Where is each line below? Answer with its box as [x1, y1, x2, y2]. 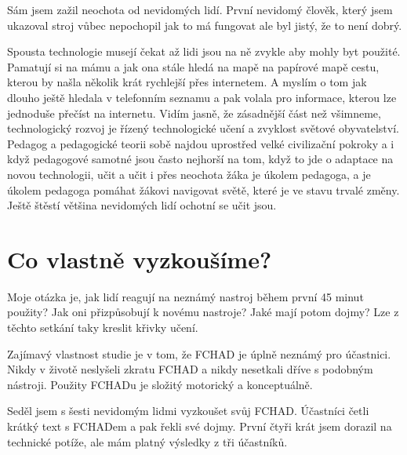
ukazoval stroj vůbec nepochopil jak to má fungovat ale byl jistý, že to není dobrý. [7, 16, 402, 33]
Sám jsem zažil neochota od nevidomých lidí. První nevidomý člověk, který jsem [7, 2, 393, 17]
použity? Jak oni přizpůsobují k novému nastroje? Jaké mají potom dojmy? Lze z [7, 304, 399, 320]
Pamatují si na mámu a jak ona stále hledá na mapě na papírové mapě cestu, [7, 58, 380, 75]
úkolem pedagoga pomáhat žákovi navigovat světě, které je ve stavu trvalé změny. [7, 181, 400, 198]
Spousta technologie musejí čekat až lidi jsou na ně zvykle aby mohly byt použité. [7, 43, 401, 60]
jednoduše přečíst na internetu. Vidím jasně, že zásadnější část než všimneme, [7, 104, 381, 121]
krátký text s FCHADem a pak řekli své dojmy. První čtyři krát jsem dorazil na [7, 418, 392, 434]
